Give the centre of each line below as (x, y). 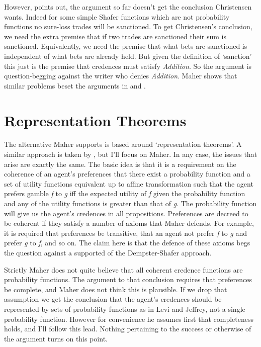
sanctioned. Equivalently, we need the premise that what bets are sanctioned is (126, 46)
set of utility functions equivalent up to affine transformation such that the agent (129, 183)
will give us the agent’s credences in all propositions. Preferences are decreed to (126, 213)
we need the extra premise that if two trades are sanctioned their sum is (115, 36)
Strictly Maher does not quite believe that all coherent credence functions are (123, 269)
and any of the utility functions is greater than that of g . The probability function (130, 203)
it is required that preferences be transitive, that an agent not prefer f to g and (126, 233)
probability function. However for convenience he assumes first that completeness (129, 319)
